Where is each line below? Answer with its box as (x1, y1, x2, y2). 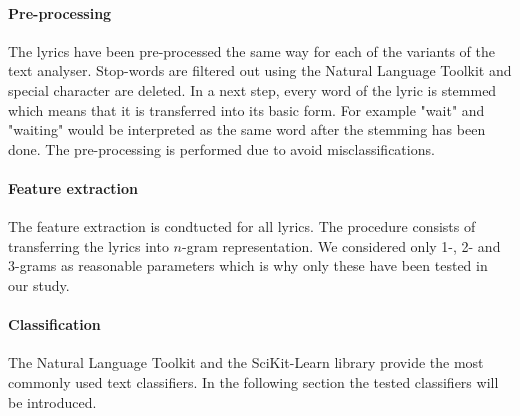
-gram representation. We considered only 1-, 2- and (182, 235, 501, 256)
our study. (8, 274, 70, 295)
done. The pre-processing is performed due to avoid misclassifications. (8, 138, 435, 159)
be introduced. (8, 391, 97, 412)
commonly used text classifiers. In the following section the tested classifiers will (8, 371, 499, 392)
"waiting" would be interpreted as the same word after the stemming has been (8, 119, 486, 140)
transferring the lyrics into (8, 235, 169, 256)
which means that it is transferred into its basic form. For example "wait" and (8, 99, 485, 120)
